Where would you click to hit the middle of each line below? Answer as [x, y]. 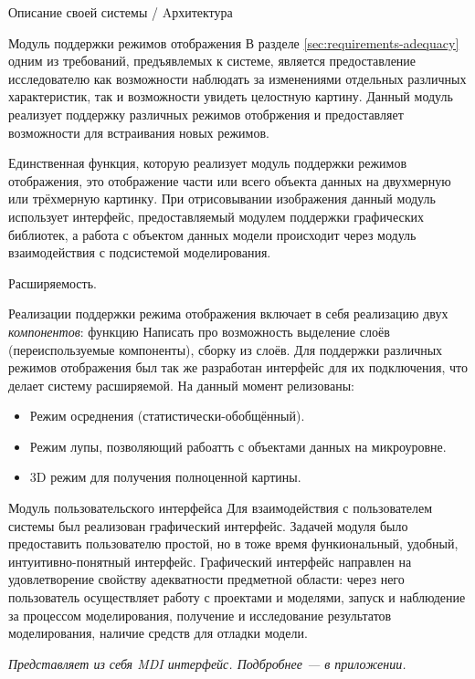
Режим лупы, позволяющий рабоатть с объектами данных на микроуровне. [238, 446]
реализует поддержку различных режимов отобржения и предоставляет [206, 114]
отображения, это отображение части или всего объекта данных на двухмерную [230, 180]
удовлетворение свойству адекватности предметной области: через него [206, 579]
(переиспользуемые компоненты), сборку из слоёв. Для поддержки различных [226, 349]
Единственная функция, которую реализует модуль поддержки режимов [208, 163]
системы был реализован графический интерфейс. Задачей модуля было [208, 525]
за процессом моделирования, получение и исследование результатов [200, 615]
